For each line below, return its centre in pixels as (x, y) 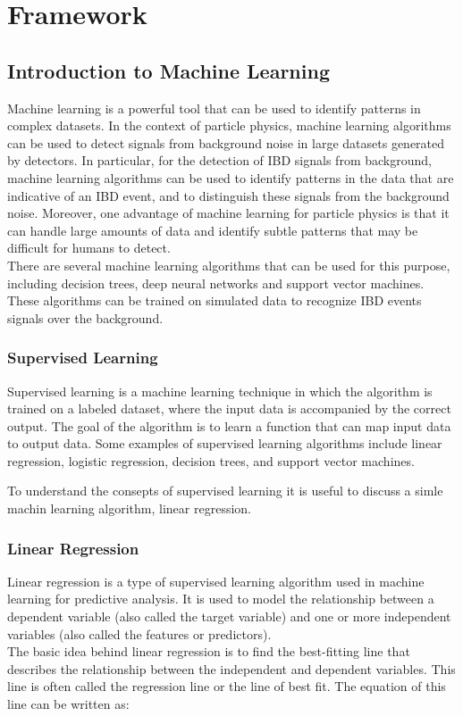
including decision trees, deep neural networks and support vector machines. (216, 283)
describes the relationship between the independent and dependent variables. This (231, 668)
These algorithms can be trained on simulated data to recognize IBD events (215, 300)
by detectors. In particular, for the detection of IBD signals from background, (219, 160)
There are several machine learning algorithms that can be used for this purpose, (229, 265)
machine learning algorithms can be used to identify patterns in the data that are (231, 177)
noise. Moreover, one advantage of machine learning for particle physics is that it (228, 213)
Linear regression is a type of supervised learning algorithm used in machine (216, 581)
